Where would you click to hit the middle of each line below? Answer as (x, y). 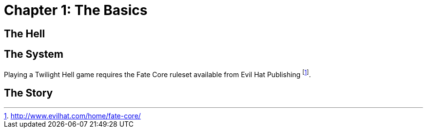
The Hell (25, 33)
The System (34, 54)
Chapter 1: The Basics (76, 10)
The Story (29, 93)
